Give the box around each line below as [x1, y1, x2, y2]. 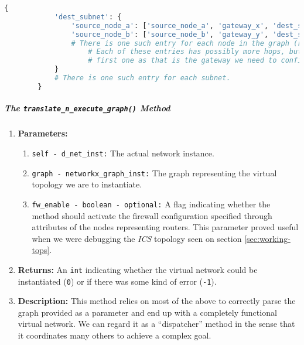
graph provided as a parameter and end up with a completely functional [18, 306, 277, 318]
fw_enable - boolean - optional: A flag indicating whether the [32, 197, 271, 210]
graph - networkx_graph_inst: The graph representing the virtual [32, 166, 277, 179]
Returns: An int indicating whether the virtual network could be [18, 263, 258, 275]
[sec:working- [244, 232, 291, 244]
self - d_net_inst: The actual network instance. [32, 146, 214, 159]
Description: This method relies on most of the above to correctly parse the [18, 295, 296, 307]
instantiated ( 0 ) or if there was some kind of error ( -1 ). [18, 275, 217, 287]
